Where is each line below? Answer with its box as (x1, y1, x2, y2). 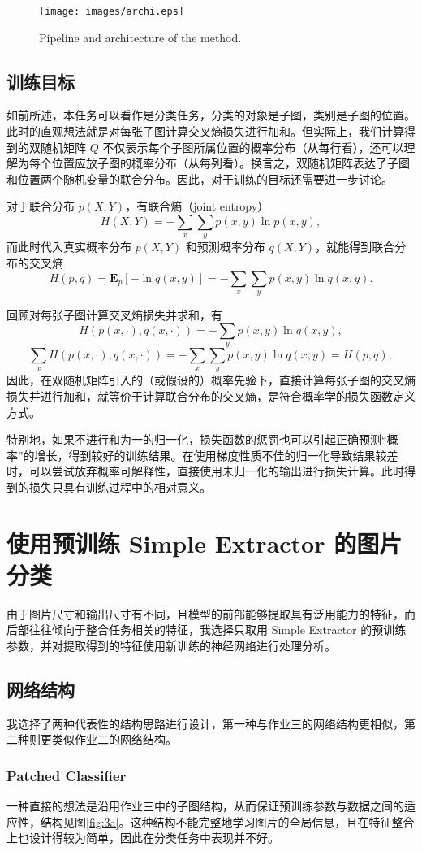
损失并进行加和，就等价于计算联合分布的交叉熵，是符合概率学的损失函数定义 (6, 387, 416, 404)
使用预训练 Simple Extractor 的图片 (6, 526, 403, 559)
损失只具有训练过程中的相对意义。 (28, 478, 211, 495)
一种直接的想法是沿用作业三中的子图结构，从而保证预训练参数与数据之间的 (6, 797, 404, 814)
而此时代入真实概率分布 (6, 238, 131, 255)
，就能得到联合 (315, 238, 395, 255)
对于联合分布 (6, 198, 75, 215)
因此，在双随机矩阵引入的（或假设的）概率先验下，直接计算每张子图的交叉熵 (6, 371, 416, 389)
